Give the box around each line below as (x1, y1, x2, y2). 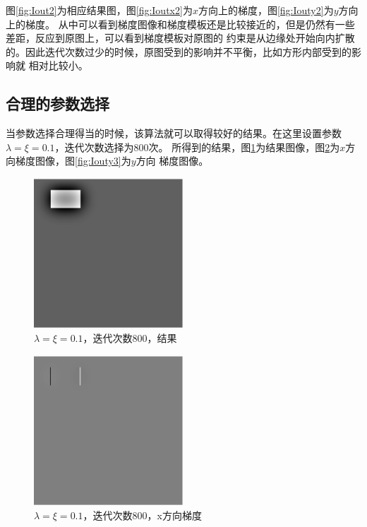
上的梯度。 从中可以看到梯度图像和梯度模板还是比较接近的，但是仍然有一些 (6, 16, 355, 31)
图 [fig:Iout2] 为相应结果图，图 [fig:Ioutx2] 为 (6, 3, 193, 17)
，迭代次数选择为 (54, 139, 134, 154)
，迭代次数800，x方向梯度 (83, 507, 202, 522)
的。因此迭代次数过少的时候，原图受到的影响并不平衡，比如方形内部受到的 (6, 44, 351, 59)
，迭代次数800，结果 (83, 330, 177, 345)
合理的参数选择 (6, 93, 109, 114)
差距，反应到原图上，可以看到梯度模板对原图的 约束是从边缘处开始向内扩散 (6, 30, 355, 45)
